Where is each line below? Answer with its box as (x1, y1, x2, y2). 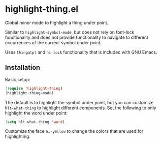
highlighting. (5, 134, 31, 140)
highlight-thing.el (5, 3, 79, 15)
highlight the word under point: (5, 110, 68, 116)
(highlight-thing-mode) (5, 90, 54, 95)
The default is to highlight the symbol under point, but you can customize (5, 99, 154, 105)
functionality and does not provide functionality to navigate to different (5, 34, 149, 40)
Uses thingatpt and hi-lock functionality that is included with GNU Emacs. (5, 49, 158, 55)
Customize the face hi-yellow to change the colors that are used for (5, 128, 144, 134)
